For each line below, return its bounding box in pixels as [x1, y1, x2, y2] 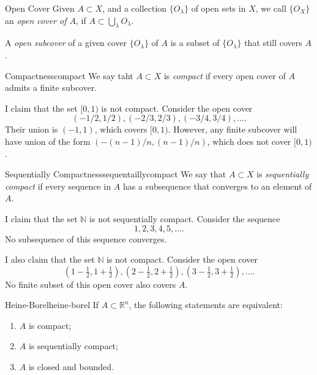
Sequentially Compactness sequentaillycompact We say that [5, 168, 226, 180]
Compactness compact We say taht [5, 69, 133, 82]
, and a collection [102, 2, 167, 14]
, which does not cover [207, 134, 291, 147]
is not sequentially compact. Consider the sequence [89, 212, 280, 225]
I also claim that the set [5, 253, 95, 266]
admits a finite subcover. [5, 81, 97, 94]
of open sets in [191, 2, 246, 14]
